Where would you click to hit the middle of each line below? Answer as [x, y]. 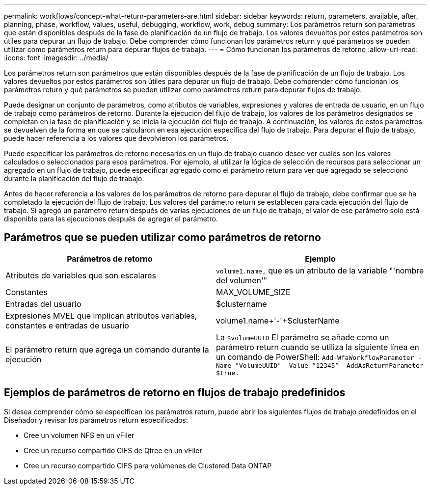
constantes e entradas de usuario [67, 325]
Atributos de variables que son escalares [81, 275]
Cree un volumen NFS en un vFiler [79, 435]
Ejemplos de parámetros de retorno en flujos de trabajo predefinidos [175, 393]
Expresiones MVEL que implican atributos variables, [101, 315]
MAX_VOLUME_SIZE [253, 292]
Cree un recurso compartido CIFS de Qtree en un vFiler [113, 450]
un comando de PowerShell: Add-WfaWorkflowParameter [315, 357]
